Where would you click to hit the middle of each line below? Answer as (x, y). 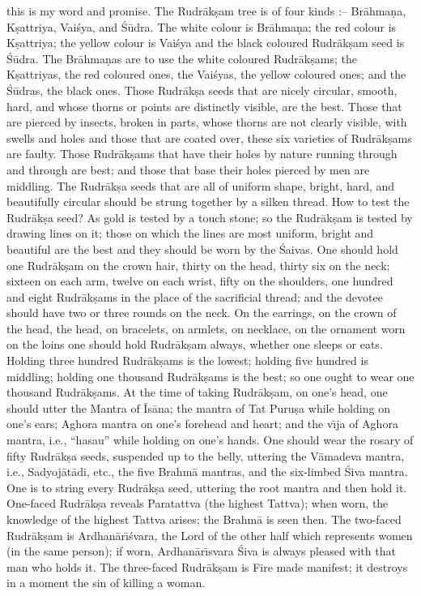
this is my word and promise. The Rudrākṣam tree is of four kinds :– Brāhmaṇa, (206, 11)
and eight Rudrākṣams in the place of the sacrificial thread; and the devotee (195, 296)
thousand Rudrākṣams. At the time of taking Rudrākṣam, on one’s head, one (197, 392)
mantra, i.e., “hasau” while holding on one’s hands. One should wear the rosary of (210, 440)
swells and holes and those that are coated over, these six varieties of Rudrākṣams (209, 137)
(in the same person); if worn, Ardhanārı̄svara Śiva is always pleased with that (201, 551)
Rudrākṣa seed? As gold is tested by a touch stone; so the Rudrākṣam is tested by (210, 217)
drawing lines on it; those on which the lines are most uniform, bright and (190, 233)
